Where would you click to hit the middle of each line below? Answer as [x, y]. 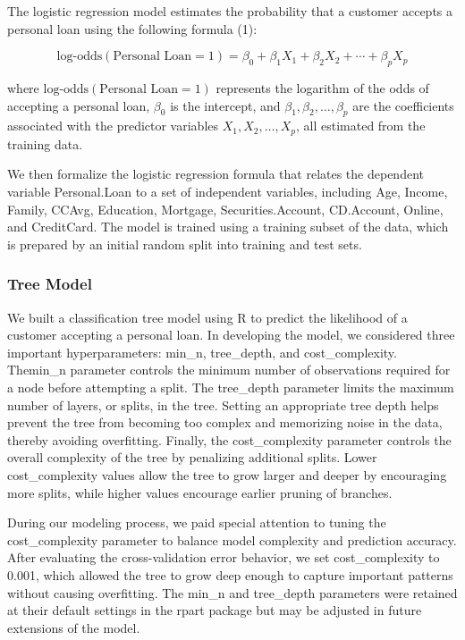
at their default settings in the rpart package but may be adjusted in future [215, 610]
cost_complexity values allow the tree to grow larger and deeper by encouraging [227, 474]
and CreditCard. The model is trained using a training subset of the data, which [228, 227]
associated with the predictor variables [113, 126]
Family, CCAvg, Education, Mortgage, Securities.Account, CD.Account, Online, [225, 209]
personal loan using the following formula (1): [132, 28]
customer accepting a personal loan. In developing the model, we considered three [231, 335]
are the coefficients [403, 105]
